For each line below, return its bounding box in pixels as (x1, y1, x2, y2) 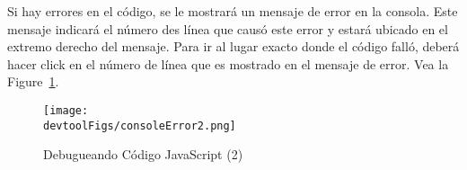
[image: (43, 103, 89, 117)
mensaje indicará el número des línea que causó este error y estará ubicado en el (7, 19, 448, 38)
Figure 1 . (7, 72, 59, 91)
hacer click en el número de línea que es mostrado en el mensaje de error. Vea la (7, 54, 449, 73)
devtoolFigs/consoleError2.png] (43, 119, 236, 132)
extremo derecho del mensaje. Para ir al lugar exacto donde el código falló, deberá (7, 37, 460, 56)
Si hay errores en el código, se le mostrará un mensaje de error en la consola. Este (7, 2, 458, 20)
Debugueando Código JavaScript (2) (43, 145, 243, 164)
